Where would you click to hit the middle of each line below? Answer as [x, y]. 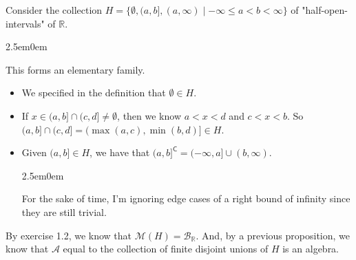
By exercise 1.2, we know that [69, 235]
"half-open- [325, 10]
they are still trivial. [64, 212]
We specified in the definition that [94, 93]
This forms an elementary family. [75, 69]
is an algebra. [311, 249]
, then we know [149, 115]
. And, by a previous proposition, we [273, 235]
